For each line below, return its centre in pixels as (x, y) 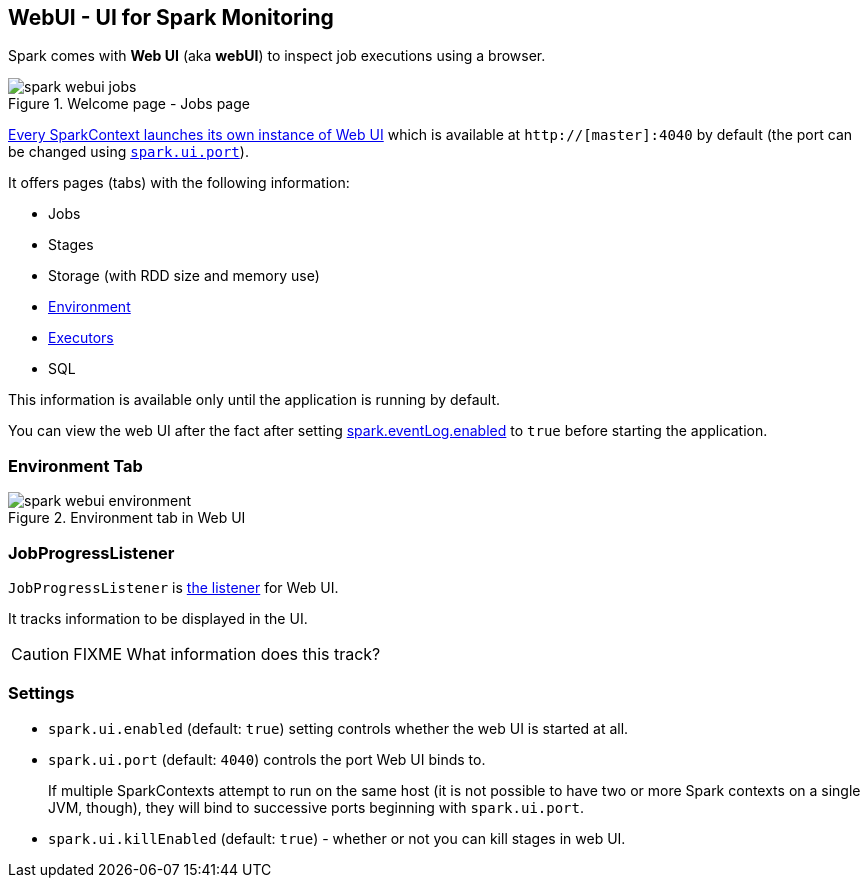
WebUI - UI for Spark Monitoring (171, 17)
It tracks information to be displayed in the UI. (158, 618)
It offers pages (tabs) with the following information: (179, 183)
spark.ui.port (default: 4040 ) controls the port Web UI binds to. (267, 759)
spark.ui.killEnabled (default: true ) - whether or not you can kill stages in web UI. (337, 838)
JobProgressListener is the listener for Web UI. (173, 587)
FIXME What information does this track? (227, 653)
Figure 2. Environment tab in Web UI (127, 518)
